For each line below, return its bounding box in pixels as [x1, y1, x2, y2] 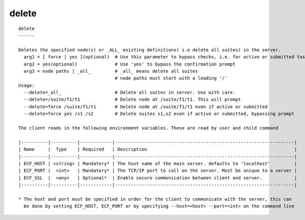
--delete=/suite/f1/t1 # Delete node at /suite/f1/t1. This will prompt [23, 97, 241, 103]
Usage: [18, 82, 35, 88]
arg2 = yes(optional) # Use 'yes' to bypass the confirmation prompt [23, 61, 236, 67]
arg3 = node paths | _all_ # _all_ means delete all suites [23, 68, 198, 74]
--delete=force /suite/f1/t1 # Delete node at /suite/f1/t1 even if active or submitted [23, 104, 268, 109]
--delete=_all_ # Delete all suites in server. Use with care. [23, 89, 236, 96]
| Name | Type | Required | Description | [18, 146, 297, 152]
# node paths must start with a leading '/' [114, 75, 228, 81]
